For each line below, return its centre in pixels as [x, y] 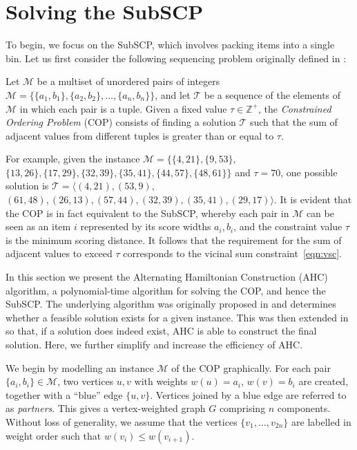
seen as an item [38, 226]
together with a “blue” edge [64, 394]
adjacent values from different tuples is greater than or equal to [140, 135]
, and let [173, 94]
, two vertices [86, 381]
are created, [324, 381]
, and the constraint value [288, 226]
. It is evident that [313, 199]
